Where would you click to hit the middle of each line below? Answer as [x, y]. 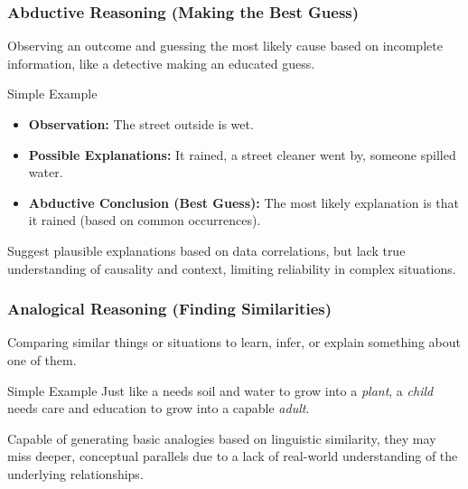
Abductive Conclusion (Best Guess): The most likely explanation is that [244, 202]
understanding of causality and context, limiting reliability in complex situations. [232, 268]
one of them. [42, 359]
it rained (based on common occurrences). [145, 220]
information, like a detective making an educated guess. [161, 63]
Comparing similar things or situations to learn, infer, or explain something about [234, 342]
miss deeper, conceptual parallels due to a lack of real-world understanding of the [233, 456]
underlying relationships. [75, 473]
